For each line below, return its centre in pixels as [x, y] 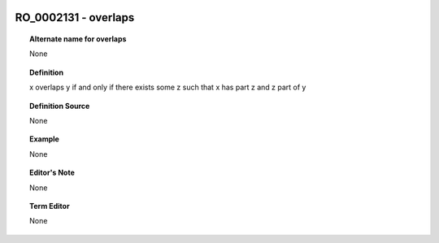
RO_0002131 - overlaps [75, 17]
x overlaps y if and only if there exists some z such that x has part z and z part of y [168, 87]
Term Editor [50, 206]
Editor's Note [52, 173]
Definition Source [60, 106]
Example [45, 139]
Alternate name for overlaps [78, 39]
